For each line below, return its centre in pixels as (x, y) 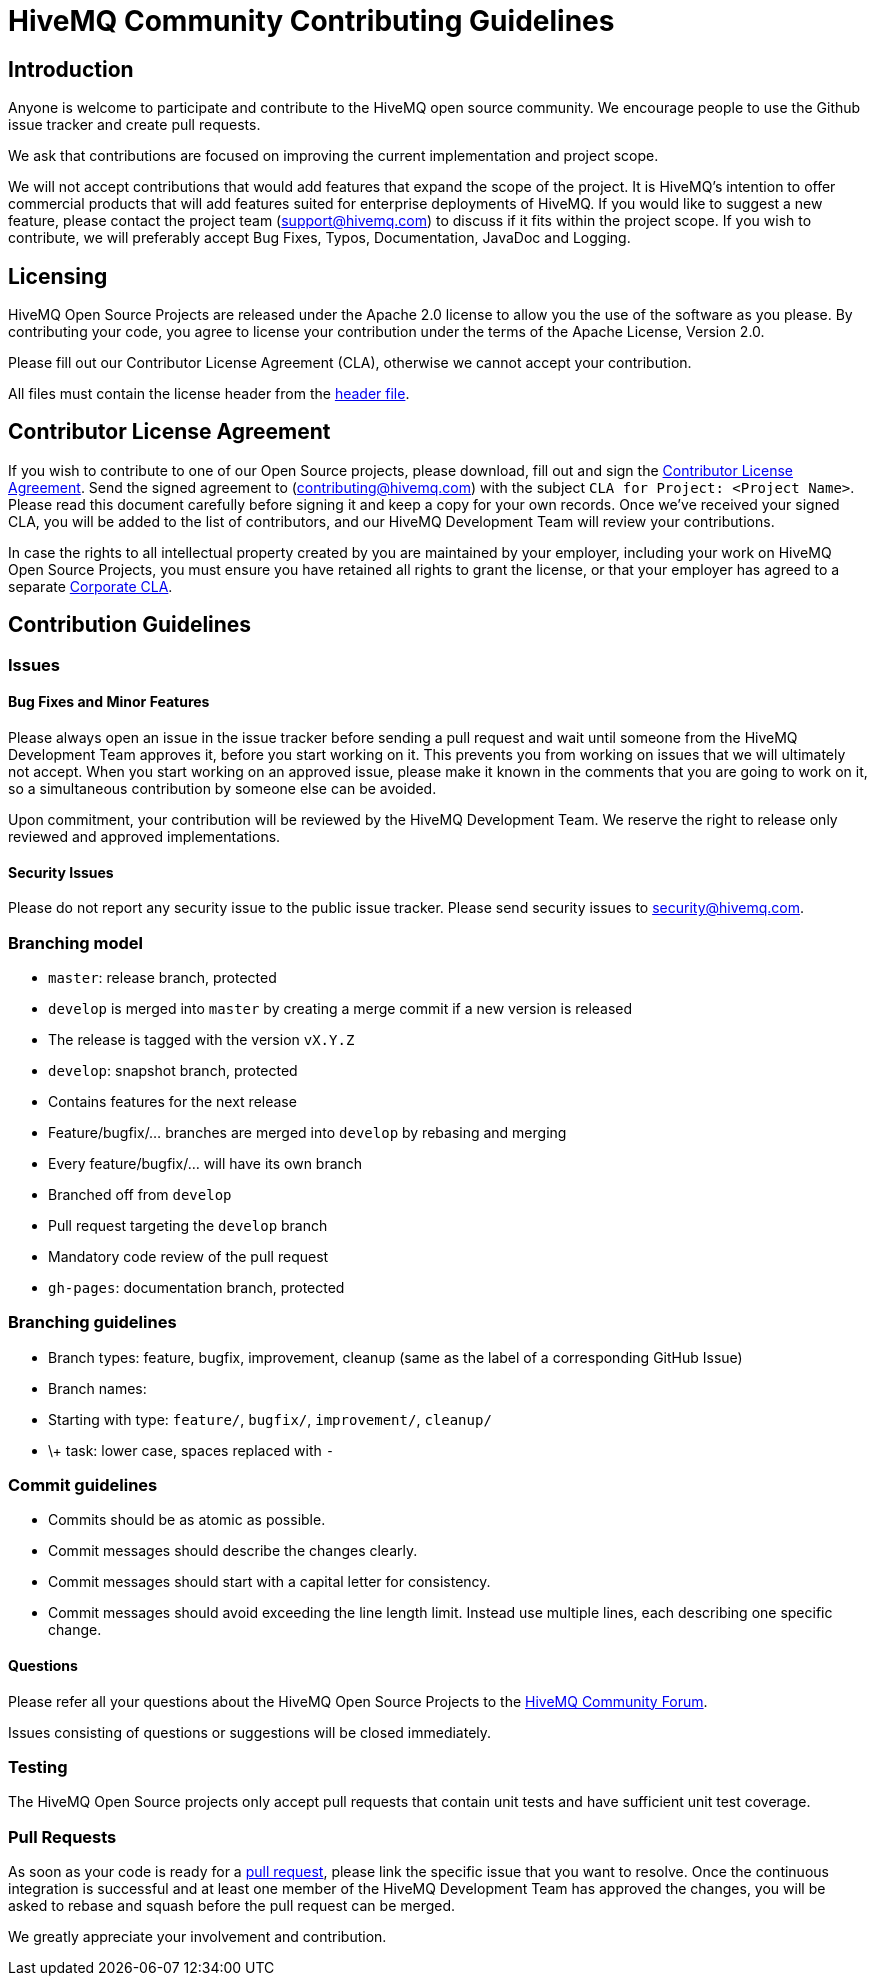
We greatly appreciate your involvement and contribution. (197, 1937)
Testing (38, 1766)
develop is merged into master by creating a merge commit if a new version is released (340, 1008)
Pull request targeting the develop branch (188, 1225)
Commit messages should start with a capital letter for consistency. (269, 1582)
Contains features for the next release (172, 1101)
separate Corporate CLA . (90, 586)
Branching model (76, 942)
